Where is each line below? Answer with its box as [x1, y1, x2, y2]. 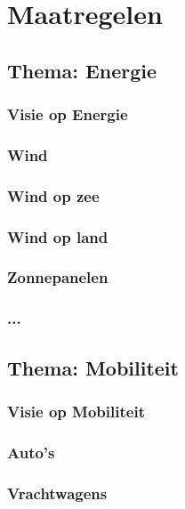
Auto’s [7, 440, 55, 463]
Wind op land [7, 225, 109, 247]
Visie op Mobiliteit [7, 400, 145, 422]
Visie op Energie [7, 103, 128, 125]
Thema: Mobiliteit [7, 353, 179, 381]
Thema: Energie [7, 56, 157, 84]
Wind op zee [7, 184, 100, 206]
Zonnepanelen [7, 266, 109, 288]
